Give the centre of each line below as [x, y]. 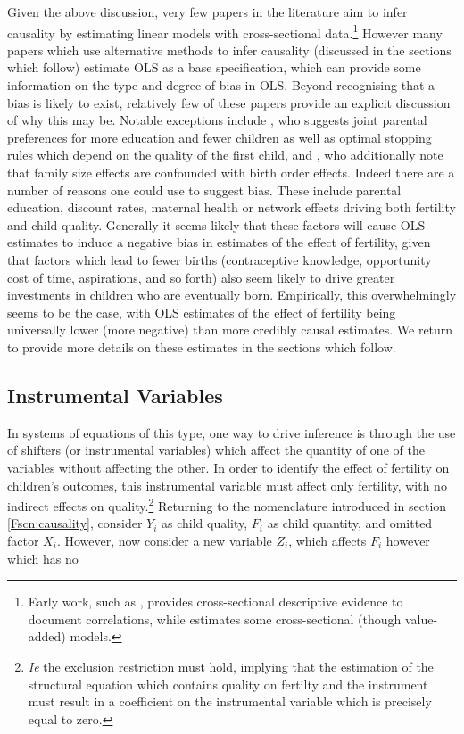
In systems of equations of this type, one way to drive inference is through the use [232, 432]
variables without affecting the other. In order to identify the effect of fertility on [228, 467]
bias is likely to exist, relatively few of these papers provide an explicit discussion [229, 102]
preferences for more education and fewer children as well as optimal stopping [220, 137]
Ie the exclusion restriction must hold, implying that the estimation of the [231, 666]
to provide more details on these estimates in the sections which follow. [202, 346]
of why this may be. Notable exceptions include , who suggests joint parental [217, 120]
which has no [43, 558]
